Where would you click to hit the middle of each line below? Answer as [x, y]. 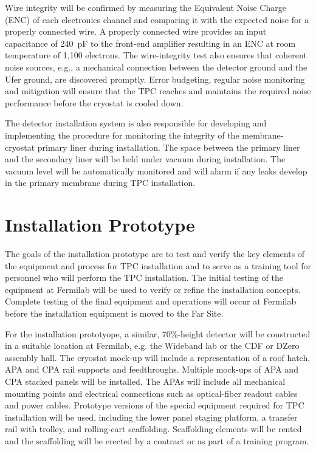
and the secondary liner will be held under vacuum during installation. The [145, 159]
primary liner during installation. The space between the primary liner [169, 147]
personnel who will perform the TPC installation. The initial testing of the [144, 277]
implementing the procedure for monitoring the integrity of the [122, 135]
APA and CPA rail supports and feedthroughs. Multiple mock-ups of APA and [152, 369]
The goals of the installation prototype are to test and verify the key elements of [155, 254]
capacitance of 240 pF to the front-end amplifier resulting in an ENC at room [150, 43]
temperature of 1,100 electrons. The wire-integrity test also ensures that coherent [156, 55]
